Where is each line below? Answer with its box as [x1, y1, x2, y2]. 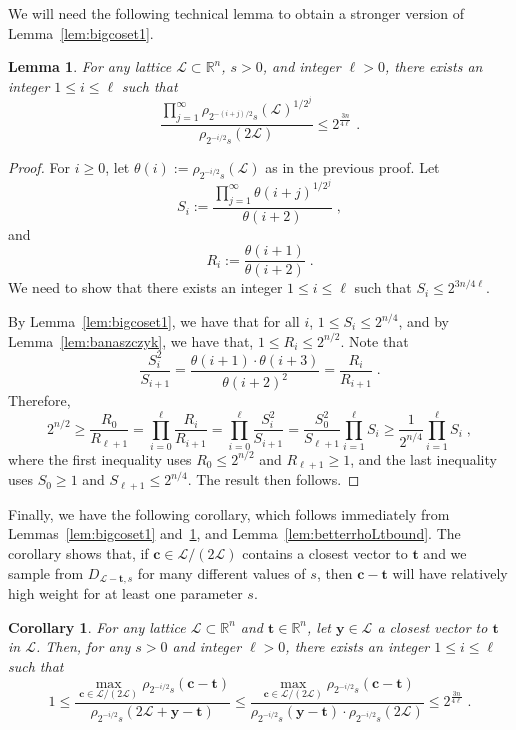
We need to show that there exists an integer [8, 277, 283, 298]
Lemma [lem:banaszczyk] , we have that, [8, 330, 254, 351]
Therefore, [8, 390, 71, 411]
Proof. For [8, 157, 71, 178]
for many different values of [137, 562, 306, 583]
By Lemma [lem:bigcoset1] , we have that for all [8, 311, 300, 331]
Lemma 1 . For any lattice [8, 56, 172, 77]
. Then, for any [35, 636, 131, 657]
